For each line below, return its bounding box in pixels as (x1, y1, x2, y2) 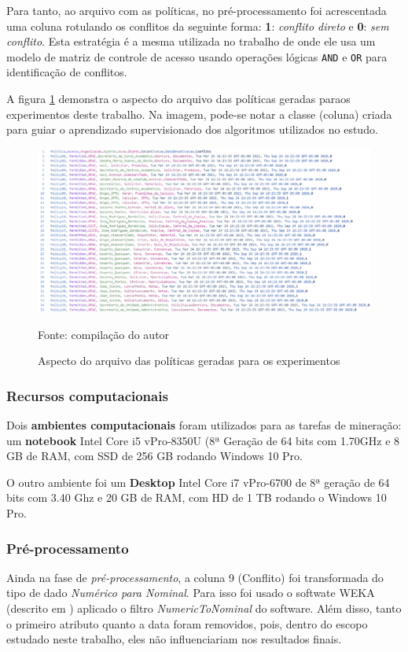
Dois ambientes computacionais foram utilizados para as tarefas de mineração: (6, 417, 402, 433)
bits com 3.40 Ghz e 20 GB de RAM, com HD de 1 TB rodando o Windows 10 (6, 489, 387, 506)
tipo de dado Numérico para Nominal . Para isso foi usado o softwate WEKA (6, 584, 375, 601)
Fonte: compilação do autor (38, 326, 170, 342)
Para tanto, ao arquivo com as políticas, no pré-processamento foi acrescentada (6, 2, 387, 18)
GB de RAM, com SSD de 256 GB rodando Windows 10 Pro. (6, 448, 303, 464)
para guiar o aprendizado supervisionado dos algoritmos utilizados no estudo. (6, 121, 378, 138)
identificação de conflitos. (6, 64, 127, 80)
